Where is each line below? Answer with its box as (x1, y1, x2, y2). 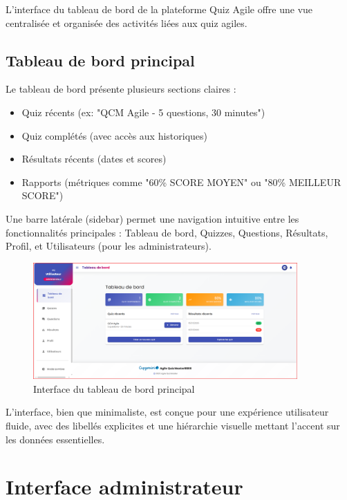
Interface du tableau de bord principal (33, 381, 195, 396)
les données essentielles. (6, 432, 105, 446)
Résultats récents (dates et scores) (21, 151, 167, 166)
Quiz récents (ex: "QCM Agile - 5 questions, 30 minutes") (21, 104, 265, 119)
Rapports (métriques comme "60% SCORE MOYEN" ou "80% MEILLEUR (21, 174, 341, 189)
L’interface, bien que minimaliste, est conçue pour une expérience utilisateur (6, 405, 329, 419)
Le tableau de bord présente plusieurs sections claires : (6, 82, 236, 96)
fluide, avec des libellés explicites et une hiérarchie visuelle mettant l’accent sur (6, 418, 340, 432)
